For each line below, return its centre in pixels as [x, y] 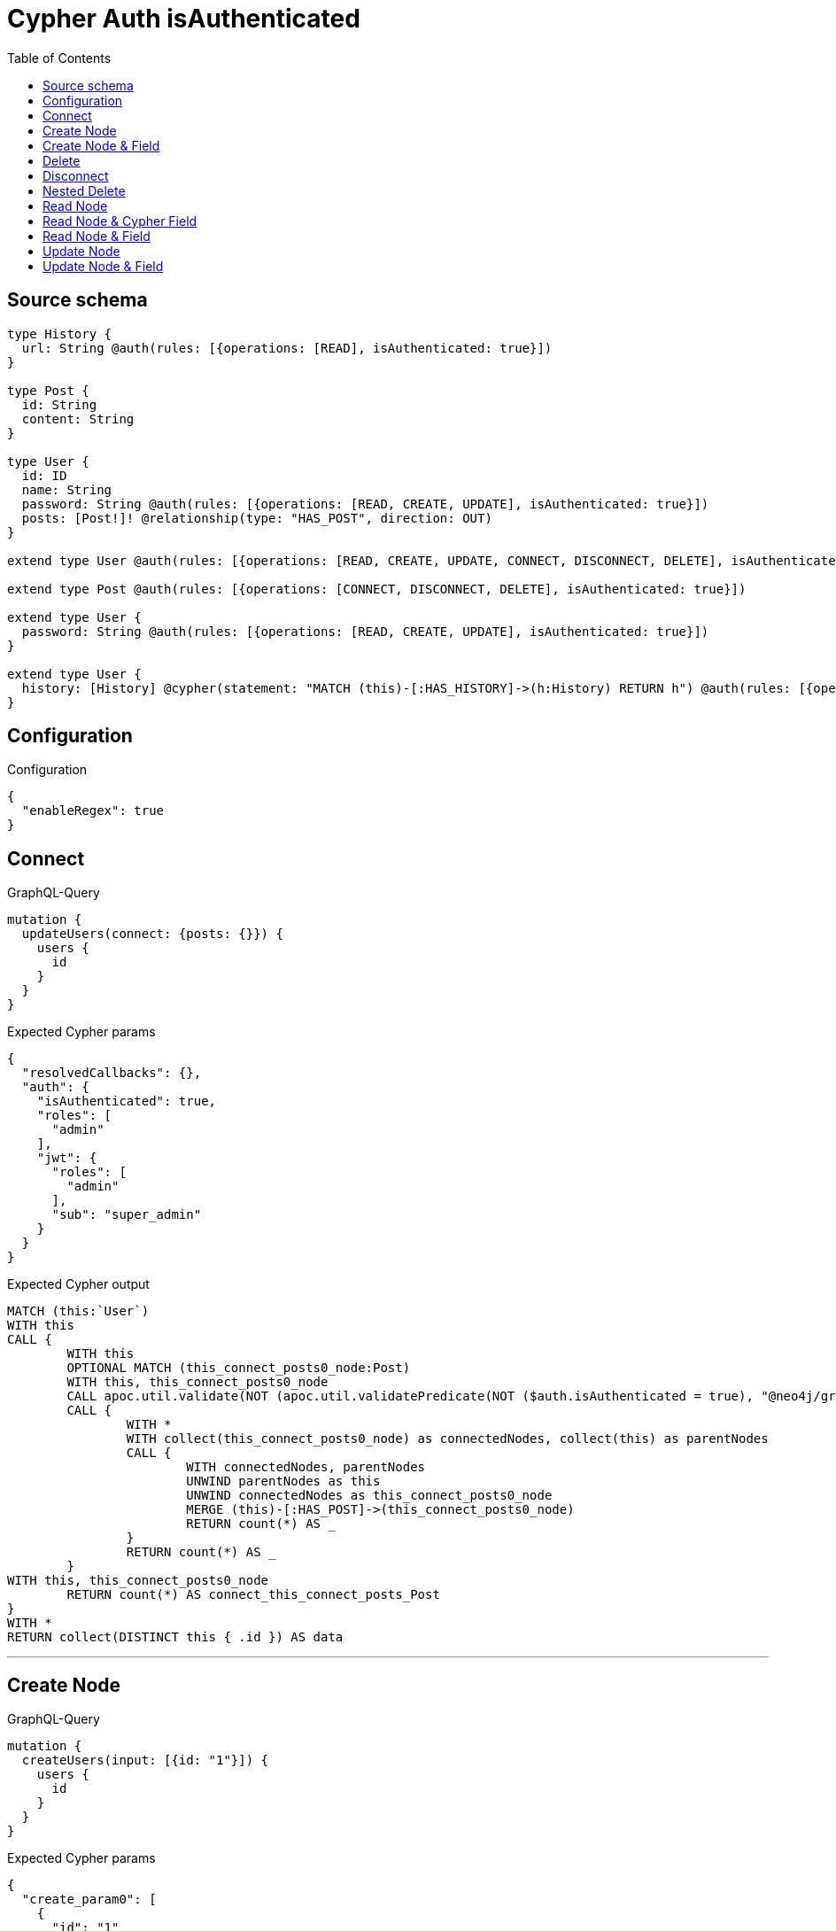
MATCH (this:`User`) [78, 1311]
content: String [78, 419]
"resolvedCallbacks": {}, [112, 1073]
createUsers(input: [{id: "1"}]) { [145, 1760]
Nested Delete [84, 190]
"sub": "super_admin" [127, 1215]
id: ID [44, 475]
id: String [59, 404]
